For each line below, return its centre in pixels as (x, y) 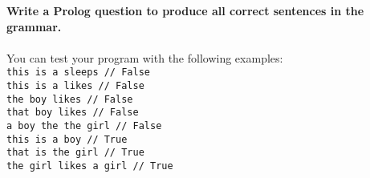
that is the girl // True (75, 153)
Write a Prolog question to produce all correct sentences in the (185, 10)
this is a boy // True (67, 139)
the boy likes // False (70, 99)
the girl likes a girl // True (90, 166)
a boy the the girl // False (84, 126)
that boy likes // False (73, 113)
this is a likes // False (75, 86)
